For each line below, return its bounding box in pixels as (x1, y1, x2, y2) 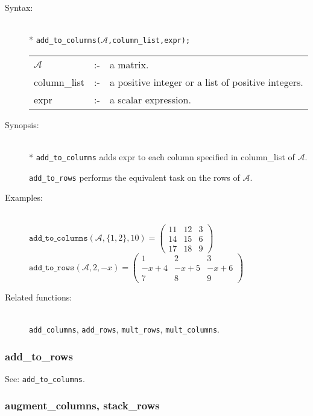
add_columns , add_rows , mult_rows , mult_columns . (29, 323, 220, 336)
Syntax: (5, 1, 33, 13)
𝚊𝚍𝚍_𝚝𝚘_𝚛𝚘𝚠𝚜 (29, 263, 75, 272)
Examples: (5, 191, 43, 204)
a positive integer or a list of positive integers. (109, 74, 303, 89)
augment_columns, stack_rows (5, 398, 160, 413)
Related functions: (5, 290, 72, 303)
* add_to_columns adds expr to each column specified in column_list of (29, 151, 295, 163)
